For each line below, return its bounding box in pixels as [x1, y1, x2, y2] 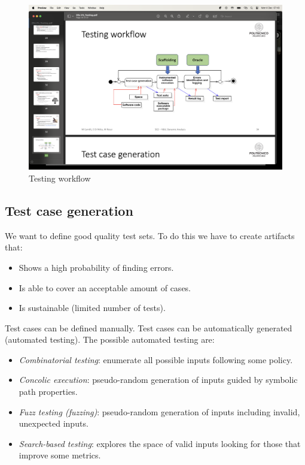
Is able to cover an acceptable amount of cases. [19, 281, 191, 294]
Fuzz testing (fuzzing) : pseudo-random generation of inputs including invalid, [19, 405, 300, 418]
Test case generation [5, 201, 133, 219]
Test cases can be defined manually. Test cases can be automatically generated [5, 321, 292, 334]
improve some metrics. [19, 449, 101, 461]
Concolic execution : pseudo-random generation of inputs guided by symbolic [19, 373, 298, 386]
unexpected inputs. [19, 417, 89, 430]
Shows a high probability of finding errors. [19, 261, 174, 273]
